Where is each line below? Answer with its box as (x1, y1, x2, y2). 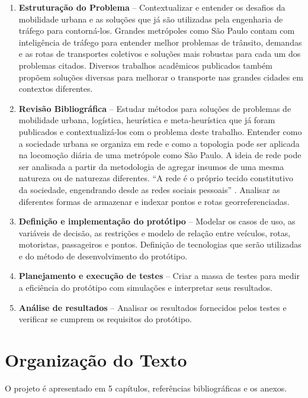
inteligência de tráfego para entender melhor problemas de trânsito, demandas (18, 36, 302, 48)
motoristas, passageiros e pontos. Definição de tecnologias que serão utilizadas (18, 238, 301, 251)
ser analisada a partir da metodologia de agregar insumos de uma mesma (18, 160, 284, 172)
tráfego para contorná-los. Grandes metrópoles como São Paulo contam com (18, 24, 295, 37)
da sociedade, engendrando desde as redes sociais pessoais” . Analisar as (18, 183, 280, 195)
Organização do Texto (5, 348, 187, 372)
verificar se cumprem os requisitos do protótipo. (18, 313, 192, 325)
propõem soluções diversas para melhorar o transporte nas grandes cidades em (18, 70, 303, 83)
